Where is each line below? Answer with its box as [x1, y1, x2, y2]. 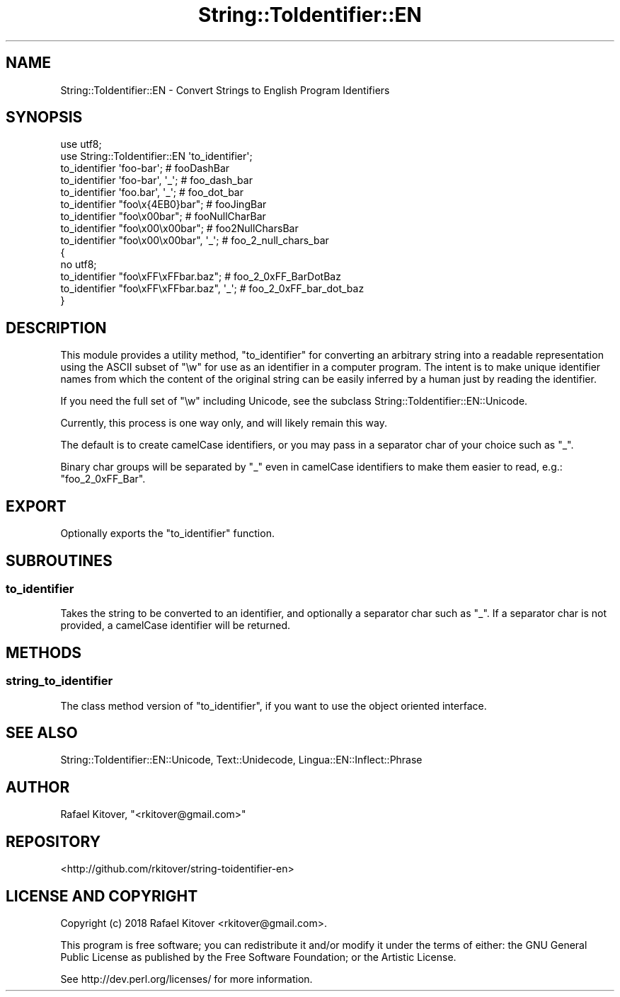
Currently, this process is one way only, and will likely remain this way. [60, 417, 388, 430]
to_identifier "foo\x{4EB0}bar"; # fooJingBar [60, 198, 267, 211]
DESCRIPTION [6, 318, 107, 337]
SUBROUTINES [6, 551, 113, 570]
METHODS [6, 643, 82, 662]
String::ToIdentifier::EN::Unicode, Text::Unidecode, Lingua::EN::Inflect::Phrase [60, 754, 423, 766]
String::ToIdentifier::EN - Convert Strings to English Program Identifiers [60, 83, 390, 96]
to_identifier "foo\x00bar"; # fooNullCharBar [60, 210, 266, 223]
